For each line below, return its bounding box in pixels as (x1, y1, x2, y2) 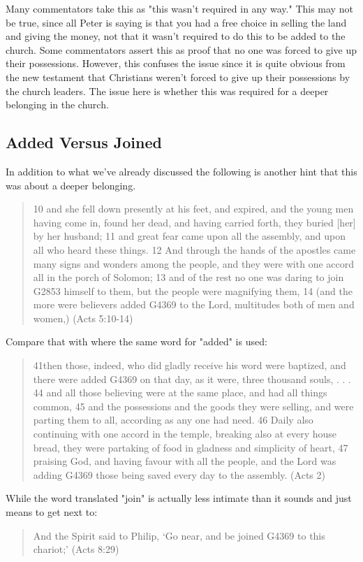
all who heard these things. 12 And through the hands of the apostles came (33, 242, 356, 257)
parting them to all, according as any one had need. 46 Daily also (33, 412, 313, 427)
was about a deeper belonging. (6, 178, 136, 192)
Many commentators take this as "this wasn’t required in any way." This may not (6, 1, 353, 15)
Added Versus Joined (6, 131, 162, 153)
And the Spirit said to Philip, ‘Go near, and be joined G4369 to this (33, 528, 325, 542)
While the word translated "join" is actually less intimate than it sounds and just (6, 491, 352, 505)
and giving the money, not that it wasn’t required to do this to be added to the (6, 29, 346, 43)
